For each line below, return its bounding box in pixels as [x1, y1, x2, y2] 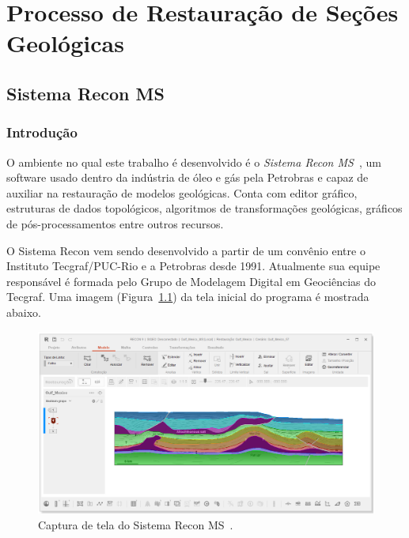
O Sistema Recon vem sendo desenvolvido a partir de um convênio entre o [6, 242, 365, 258]
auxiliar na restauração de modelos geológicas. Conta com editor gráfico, [6, 184, 358, 201]
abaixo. [6, 303, 41, 320]
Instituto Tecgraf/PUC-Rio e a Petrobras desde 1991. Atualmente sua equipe [6, 258, 381, 274]
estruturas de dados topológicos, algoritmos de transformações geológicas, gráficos [6, 200, 403, 216]
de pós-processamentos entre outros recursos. [6, 215, 224, 231]
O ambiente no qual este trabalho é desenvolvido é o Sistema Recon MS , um [6, 153, 381, 170]
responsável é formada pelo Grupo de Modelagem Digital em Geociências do [6, 273, 376, 289]
